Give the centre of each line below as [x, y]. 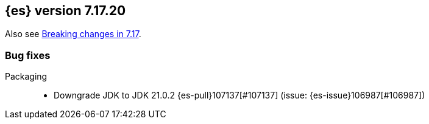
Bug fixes [28, 55]
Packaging [26, 77]
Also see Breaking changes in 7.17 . [73, 34]
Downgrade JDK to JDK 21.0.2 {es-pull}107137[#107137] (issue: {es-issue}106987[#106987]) [239, 95]
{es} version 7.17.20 [66, 11]
